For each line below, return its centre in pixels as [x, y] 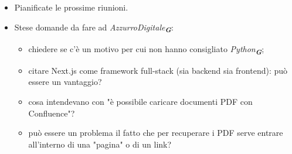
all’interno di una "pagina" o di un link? [100, 144]
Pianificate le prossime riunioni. [71, 7]
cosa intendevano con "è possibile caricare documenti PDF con [140, 102]
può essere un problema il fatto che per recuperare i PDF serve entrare [156, 133]
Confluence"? [52, 113]
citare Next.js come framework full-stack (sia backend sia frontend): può [158, 70]
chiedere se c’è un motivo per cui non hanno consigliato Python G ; [146, 49]
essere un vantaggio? [65, 82]
